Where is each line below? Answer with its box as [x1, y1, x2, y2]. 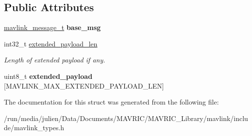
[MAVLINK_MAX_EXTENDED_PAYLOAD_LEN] [4, 80, 164, 91]
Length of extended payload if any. [4, 55, 105, 65]
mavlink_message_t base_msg [4, 22, 101, 32]
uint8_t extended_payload [4, 71, 93, 81]
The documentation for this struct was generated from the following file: [4, 97, 219, 107]
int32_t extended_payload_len [4, 38, 98, 48]
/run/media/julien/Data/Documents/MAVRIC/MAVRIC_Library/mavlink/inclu [4, 113, 248, 123]
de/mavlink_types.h [4, 122, 65, 133]
